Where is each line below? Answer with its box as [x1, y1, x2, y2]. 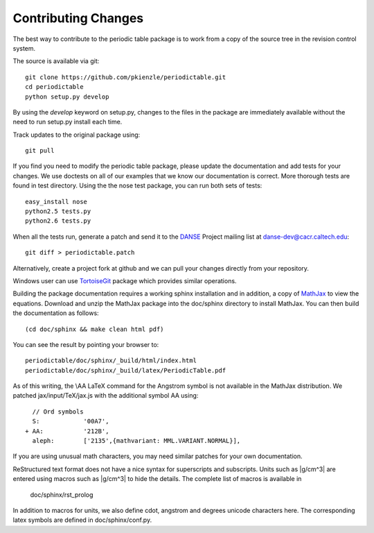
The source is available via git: [12, 57, 100, 65]
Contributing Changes [12, 10, 144, 26]
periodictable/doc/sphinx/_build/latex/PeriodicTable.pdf [25, 366, 226, 374]
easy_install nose [25, 198, 88, 205]
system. [12, 44, 36, 52]
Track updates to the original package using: [12, 130, 141, 139]
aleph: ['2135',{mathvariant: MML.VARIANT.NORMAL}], [32, 437, 241, 445]
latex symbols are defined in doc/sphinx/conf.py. [12, 516, 152, 524]
